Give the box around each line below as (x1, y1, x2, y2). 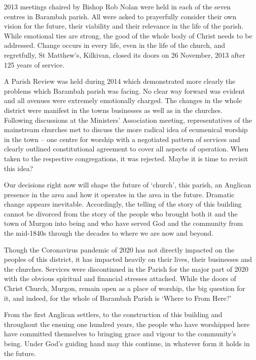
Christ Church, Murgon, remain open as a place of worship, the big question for (4, 283, 246, 293)
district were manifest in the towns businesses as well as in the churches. (4, 105, 222, 115)
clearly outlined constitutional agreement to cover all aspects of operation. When (4, 144, 249, 154)
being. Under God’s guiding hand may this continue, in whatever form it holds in (4, 338, 250, 348)
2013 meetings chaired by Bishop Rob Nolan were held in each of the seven (4, 1, 231, 11)
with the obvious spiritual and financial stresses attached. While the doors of (4, 273, 236, 284)
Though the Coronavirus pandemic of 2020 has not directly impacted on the (4, 244, 234, 254)
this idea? (4, 163, 33, 173)
